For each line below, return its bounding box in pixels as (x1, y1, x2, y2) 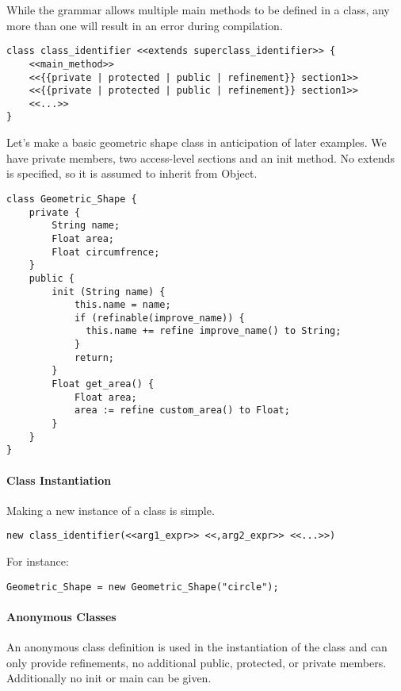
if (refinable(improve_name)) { (74, 312, 245, 324)
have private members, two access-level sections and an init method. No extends (6, 149, 395, 166)
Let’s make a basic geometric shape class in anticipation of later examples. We (6, 134, 387, 151)
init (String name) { (52, 286, 166, 298)
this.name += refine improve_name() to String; (86, 325, 342, 337)
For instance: (6, 553, 69, 570)
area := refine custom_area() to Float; (74, 405, 290, 417)
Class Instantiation (6, 471, 112, 488)
